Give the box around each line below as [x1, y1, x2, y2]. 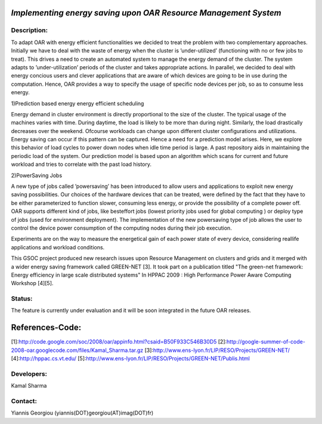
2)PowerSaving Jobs [11, 172, 63, 179]
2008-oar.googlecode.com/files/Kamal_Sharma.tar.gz [11, 346, 144, 354]
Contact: [11, 397, 37, 406]
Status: [11, 295, 33, 303]
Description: [11, 26, 48, 35]
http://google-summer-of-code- [227, 338, 305, 345]
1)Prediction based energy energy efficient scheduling [11, 100, 144, 107]
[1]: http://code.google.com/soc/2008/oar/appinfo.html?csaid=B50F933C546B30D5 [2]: [11, 338, 227, 345]
